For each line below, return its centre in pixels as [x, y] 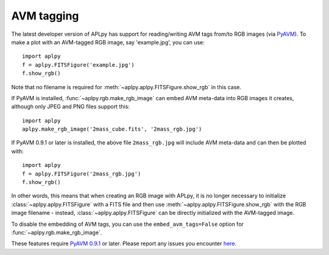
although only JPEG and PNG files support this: [71, 107]
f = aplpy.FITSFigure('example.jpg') [79, 65]
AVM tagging [45, 16]
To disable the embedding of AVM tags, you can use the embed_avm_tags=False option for [127, 224]
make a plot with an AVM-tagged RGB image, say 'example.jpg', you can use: [108, 42]
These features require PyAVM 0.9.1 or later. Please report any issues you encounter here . [124, 243]
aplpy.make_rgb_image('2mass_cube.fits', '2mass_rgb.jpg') [112, 129]
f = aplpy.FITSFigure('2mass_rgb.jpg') [82, 174]
